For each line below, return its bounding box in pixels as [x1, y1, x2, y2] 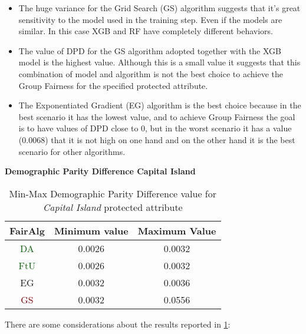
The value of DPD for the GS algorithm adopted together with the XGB [18, 44, 282, 57]
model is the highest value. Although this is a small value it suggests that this [18, 56, 301, 68]
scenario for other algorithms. [18, 145, 126, 157]
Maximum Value [137, 223, 216, 237]
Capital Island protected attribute [42, 200, 183, 214]
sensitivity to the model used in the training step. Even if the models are [18, 13, 282, 25]
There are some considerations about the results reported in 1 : [5, 318, 231, 330]
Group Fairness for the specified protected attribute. [18, 79, 208, 91]
